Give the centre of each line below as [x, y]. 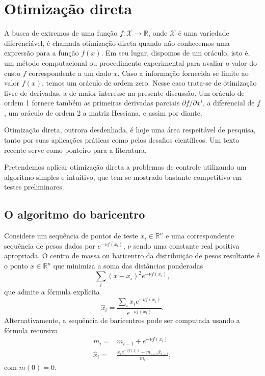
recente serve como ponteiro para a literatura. [75, 150]
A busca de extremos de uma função [61, 33]
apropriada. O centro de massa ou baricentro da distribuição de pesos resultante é [132, 256]
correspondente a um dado [70, 73]
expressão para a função [42, 53]
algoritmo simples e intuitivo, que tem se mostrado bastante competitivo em [123, 177]
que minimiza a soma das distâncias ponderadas [128, 266]
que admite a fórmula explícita [52, 292]
